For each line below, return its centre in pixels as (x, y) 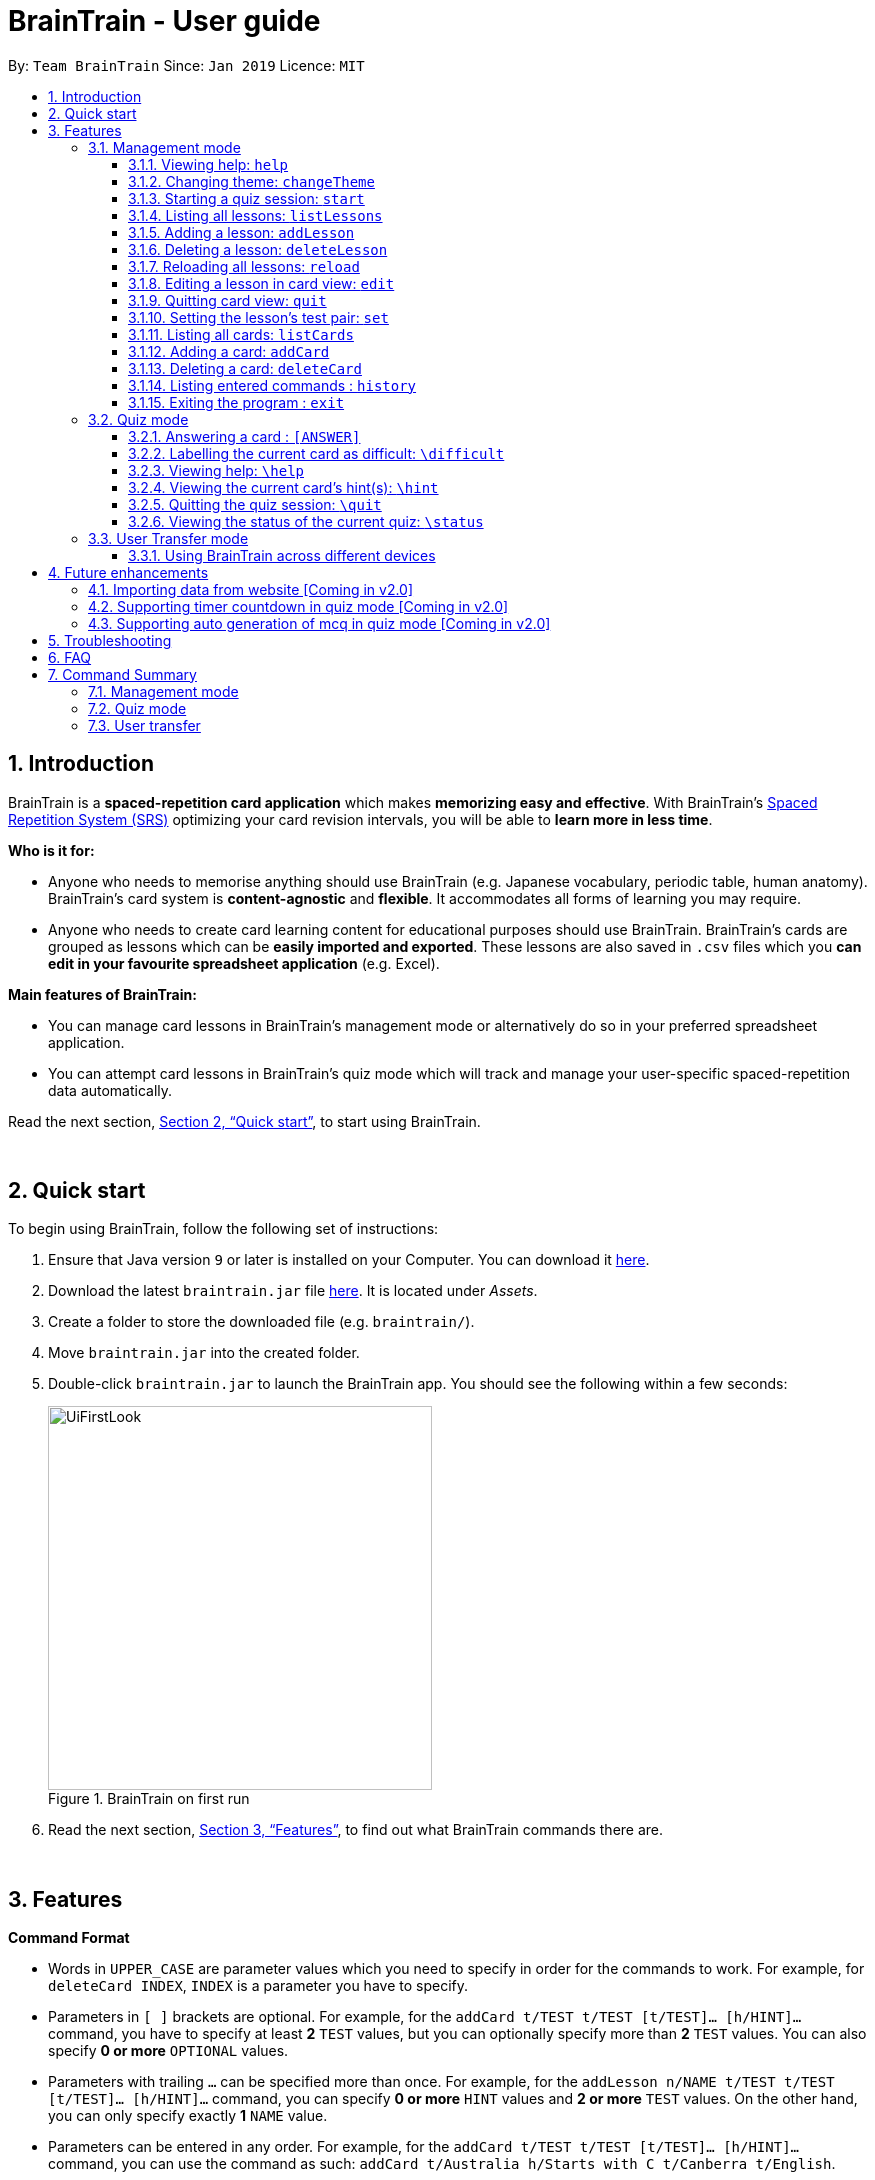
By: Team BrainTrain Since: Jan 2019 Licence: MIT (186, 65)
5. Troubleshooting (110, 640)
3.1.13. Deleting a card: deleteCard (245, 368)
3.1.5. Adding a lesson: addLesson (241, 232)
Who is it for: (51, 850)
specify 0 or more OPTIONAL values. (168, 2051)
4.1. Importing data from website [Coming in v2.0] (251, 589)
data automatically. (110, 1090)
